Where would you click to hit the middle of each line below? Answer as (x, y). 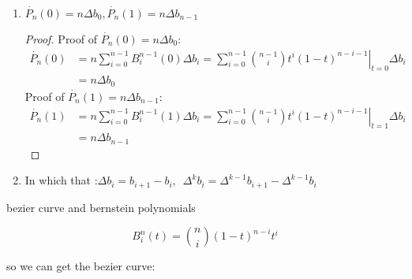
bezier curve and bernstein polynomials (101, 207)
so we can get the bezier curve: (81, 266)
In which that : (61, 180)
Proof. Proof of (61, 39)
